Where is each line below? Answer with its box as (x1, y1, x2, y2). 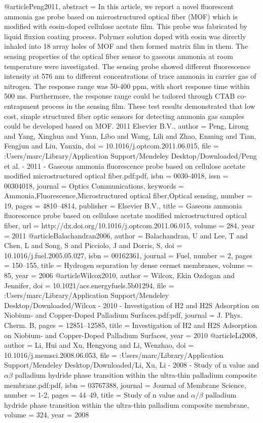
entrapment (4, 100, 40, 111)
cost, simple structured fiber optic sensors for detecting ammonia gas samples (4, 110, 244, 121)
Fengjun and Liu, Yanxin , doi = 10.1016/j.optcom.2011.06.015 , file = (4, 140, 219, 151)
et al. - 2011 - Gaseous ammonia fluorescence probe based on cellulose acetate (4, 160, 246, 171)
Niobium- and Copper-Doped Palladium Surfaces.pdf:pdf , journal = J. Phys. (4, 310, 242, 320)
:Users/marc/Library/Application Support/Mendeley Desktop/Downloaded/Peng (4, 150, 257, 161)
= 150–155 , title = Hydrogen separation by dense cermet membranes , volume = (4, 260, 252, 270)
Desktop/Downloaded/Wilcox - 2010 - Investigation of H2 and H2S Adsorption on (4, 299, 259, 310)
